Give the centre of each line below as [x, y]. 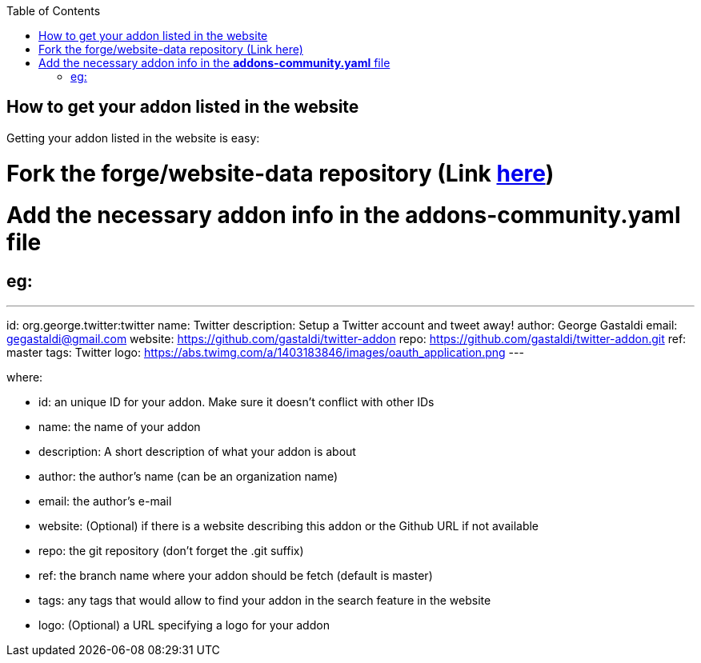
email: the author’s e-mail [105, 501]
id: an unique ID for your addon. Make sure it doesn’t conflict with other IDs [236, 401]
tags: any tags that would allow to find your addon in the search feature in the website [265, 600]
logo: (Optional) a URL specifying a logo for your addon [184, 625]
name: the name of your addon [120, 426]
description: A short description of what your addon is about [197, 451]
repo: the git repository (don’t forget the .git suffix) [171, 550]
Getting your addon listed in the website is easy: [133, 138]
